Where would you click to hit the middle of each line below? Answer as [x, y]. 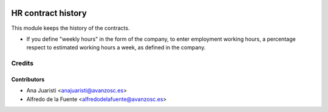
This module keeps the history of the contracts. [70, 28]
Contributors [28, 79]
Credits [22, 63]
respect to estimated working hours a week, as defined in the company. [116, 47]
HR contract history [49, 13]
